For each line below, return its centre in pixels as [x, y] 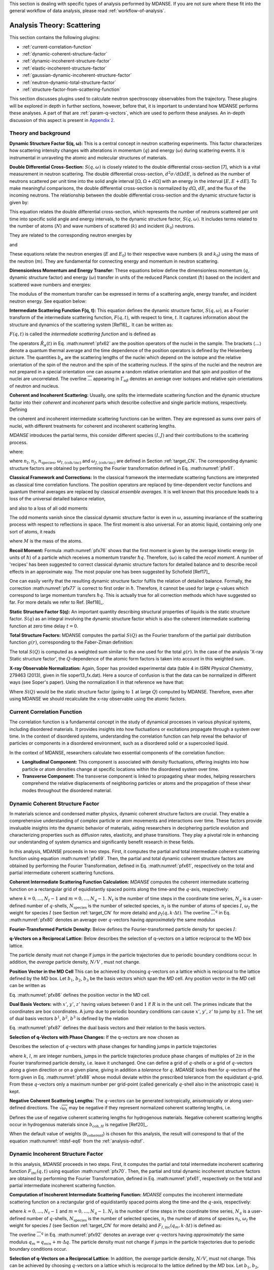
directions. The [42, 1108]
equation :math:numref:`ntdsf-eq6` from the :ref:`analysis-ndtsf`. [77, 1141]
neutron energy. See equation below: [48, 301]
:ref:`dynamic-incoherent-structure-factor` [66, 61]
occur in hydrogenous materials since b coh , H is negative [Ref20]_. [79, 1125]
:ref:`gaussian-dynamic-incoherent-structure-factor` [77, 75]
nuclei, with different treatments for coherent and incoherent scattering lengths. [93, 426]
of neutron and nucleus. [34, 386]
